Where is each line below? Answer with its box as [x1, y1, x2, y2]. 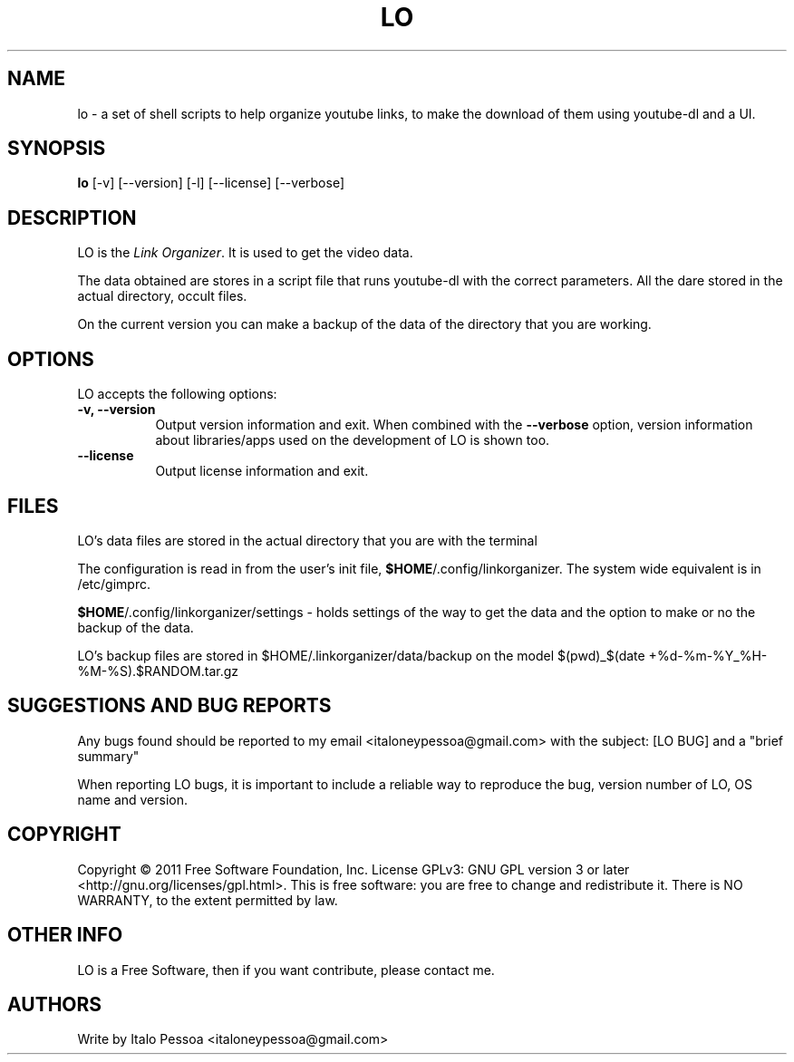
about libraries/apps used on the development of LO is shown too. [155, 432, 550, 449]
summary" [77, 748, 140, 764]
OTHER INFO [7, 923, 123, 947]
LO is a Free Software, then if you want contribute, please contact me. [77, 961, 495, 978]
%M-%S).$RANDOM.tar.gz [77, 662, 239, 679]
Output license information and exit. [155, 463, 369, 479]
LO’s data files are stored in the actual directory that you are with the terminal [77, 532, 537, 548]
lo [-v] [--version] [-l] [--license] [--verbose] [77, 175, 344, 191]
